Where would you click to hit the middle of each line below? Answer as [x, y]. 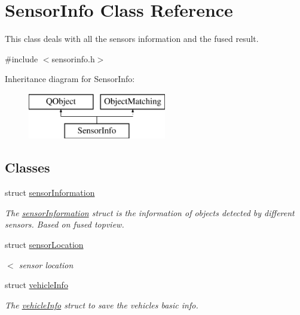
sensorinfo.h [73, 58]
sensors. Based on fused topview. [65, 224]
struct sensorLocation [44, 245]
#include [22, 58]
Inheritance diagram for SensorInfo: [70, 79]
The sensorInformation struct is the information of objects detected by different [150, 212]
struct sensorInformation [50, 193]
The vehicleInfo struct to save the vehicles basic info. [102, 305]
